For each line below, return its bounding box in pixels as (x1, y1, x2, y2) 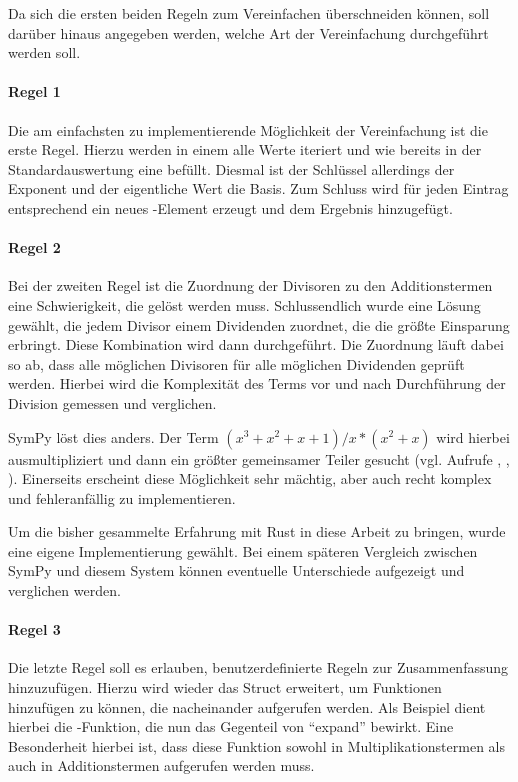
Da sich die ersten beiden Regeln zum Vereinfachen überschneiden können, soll (8, 3, 490, 23)
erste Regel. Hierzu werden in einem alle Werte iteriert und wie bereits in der (8, 139, 482, 160)
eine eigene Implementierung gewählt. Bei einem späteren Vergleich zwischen (8, 540, 478, 561)
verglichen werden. (8, 580, 121, 601)
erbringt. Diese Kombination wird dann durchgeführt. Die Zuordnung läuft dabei (8, 334, 504, 355)
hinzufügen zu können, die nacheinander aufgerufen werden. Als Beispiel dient (8, 696, 486, 717)
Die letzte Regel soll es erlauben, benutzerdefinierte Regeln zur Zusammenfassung (8, 657, 509, 678)
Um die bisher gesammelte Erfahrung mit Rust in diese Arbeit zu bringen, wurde (8, 521, 506, 542)
